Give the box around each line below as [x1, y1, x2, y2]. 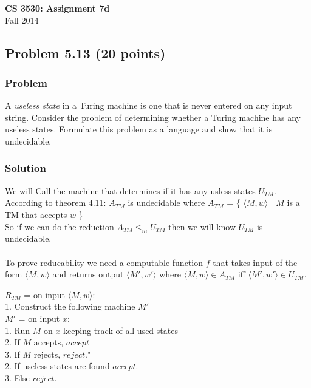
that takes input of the [213, 256, 298, 268]
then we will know [168, 220, 236, 233]
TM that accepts [5, 208, 67, 220]
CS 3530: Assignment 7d [5, 2, 110, 14]
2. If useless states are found [5, 359, 110, 372]
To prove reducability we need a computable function [5, 256, 203, 268]
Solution [5, 160, 46, 175]
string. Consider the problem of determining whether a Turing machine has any [5, 111, 301, 123]
